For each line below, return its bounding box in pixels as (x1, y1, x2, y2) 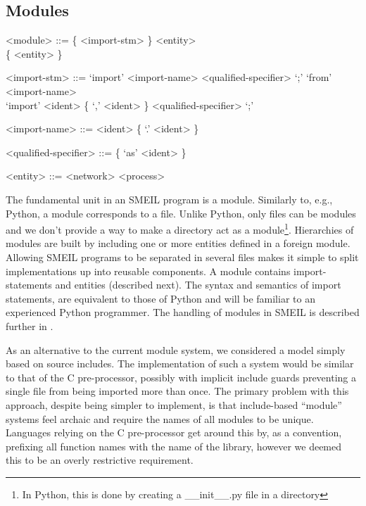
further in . (6, 318, 53, 333)
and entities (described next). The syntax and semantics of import (55, 277, 341, 292)
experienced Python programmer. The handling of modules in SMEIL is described (6, 305, 360, 320)
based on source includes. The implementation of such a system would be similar (6, 356, 354, 371)
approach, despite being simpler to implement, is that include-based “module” (6, 397, 342, 412)
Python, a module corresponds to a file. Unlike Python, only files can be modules (6, 205, 356, 220)
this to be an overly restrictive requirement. (6, 453, 194, 467)
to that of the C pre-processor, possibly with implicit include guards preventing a (6, 369, 356, 384)
